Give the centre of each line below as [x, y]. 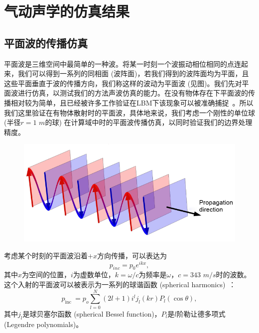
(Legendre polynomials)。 [44, 324]
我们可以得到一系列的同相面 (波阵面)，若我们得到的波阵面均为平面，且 [133, 73]
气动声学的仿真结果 [67, 11]
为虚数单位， [94, 275]
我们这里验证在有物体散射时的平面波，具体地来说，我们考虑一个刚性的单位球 [129, 112]
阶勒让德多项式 [201, 313]
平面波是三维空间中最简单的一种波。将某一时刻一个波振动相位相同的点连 [123, 63]
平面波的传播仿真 [46, 43]
